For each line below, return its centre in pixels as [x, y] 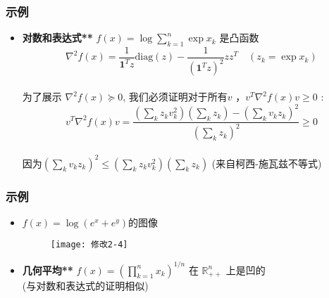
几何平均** [48, 270]
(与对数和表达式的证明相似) [85, 285]
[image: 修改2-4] [89, 245]
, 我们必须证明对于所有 [175, 97]
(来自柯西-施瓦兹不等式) [267, 163]
